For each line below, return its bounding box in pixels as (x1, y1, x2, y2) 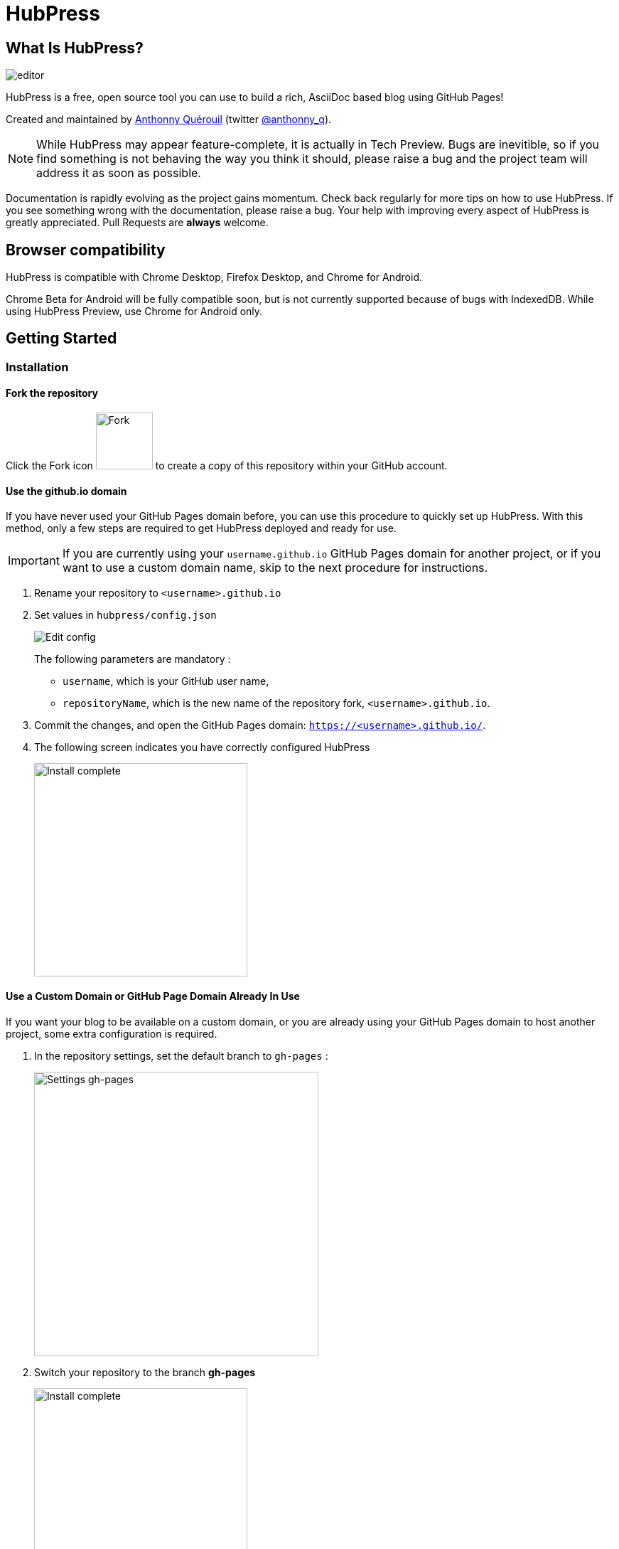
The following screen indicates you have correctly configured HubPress (34, 741, 370, 754)
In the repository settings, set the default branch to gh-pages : (34, 1049, 328, 1062)
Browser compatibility (6, 240, 166, 259)
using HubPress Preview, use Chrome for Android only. (6, 305, 263, 318)
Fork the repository (6, 387, 98, 400)
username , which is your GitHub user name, (63, 675, 269, 688)
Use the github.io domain (6, 484, 127, 497)
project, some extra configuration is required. (6, 1027, 217, 1040)
